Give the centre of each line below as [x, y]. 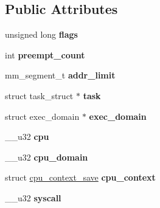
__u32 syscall [33, 197]
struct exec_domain [42, 116]
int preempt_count [45, 54]
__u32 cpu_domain [47, 157]
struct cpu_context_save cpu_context [80, 177]
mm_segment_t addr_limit [60, 75]
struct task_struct [39, 95]
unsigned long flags [41, 34]
